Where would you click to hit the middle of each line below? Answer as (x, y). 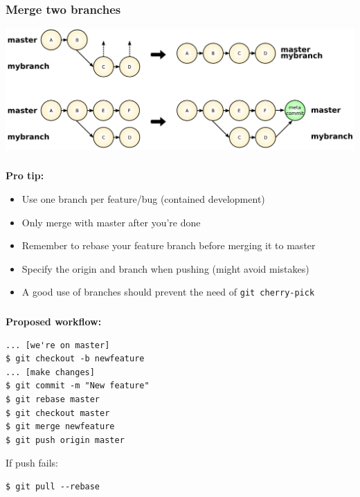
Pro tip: (25, 175)
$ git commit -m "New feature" (78, 386)
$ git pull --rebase (53, 486)
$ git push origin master (65, 440)
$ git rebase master (53, 399)
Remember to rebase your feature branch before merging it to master (169, 245)
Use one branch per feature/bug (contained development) (143, 199)
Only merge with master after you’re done (111, 222)
